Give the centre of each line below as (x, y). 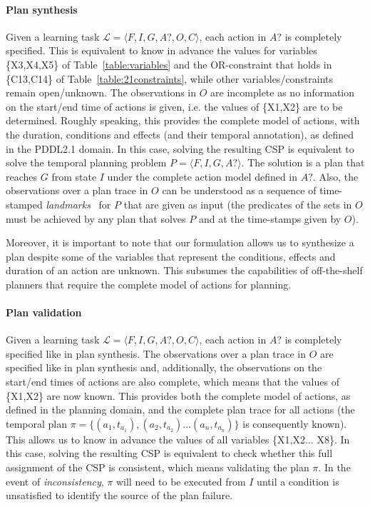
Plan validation (44, 312)
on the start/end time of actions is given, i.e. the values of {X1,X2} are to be (174, 106)
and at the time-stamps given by (270, 218)
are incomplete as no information (283, 92)
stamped (24, 204)
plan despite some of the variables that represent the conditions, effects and (171, 256)
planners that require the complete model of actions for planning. (149, 284)
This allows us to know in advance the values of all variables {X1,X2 (155, 439)
